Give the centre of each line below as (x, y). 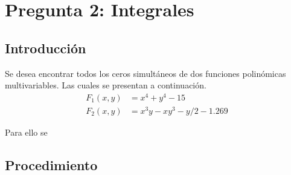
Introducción (46, 48)
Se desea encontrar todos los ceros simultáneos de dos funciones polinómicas (145, 73)
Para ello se (26, 132)
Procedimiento (51, 164)
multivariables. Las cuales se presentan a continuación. (106, 85)
